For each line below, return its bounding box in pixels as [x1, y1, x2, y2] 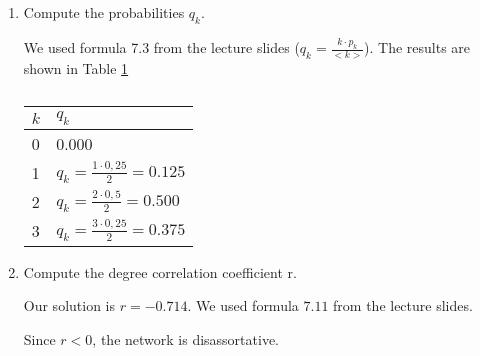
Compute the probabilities [23, 2, 185, 22]
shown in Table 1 [23, 57, 129, 78]
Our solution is [23, 295, 116, 316]
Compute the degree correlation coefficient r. [23, 261, 297, 282]
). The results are [364, 37, 471, 58]
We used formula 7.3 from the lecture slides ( [23, 37, 300, 58]
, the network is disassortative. [92, 328, 279, 349]
